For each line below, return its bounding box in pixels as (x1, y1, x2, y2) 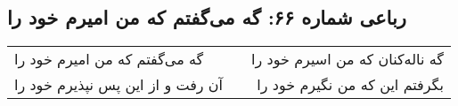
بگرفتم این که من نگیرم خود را (257, 74, 444, 95)
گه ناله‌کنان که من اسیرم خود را (251, 49, 444, 70)
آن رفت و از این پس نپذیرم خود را (14, 74, 224, 95)
